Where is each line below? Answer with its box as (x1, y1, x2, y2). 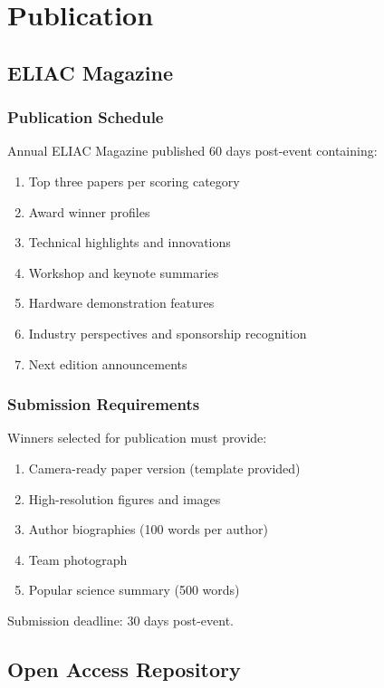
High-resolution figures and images (28, 489, 221, 508)
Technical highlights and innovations (28, 233, 231, 252)
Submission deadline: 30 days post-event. (7, 610, 234, 629)
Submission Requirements (7, 393, 200, 416)
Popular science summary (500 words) (28, 580, 240, 599)
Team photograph (28, 549, 128, 569)
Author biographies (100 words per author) (28, 520, 268, 539)
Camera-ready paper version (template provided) (28, 458, 301, 477)
